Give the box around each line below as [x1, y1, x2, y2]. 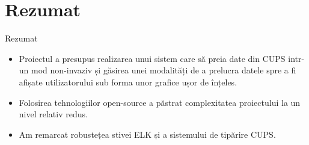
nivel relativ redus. [19, 108, 88, 120]
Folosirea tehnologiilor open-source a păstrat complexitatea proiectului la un [19, 96, 301, 108]
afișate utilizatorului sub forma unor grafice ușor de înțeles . [19, 75, 237, 88]
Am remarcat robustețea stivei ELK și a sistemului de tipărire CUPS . [19, 128, 276, 140]
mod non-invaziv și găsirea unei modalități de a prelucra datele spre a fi [31, 64, 296, 76]
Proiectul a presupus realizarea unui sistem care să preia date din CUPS [19, 52, 286, 64]
